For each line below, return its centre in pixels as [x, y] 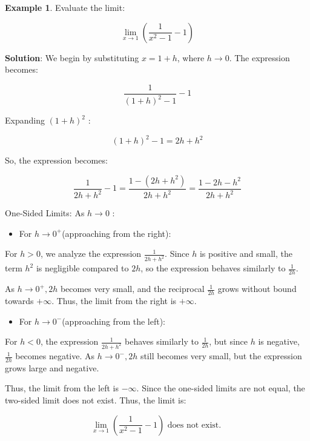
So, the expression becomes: [56, 160]
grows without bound [257, 289]
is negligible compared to [82, 268]
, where [191, 57]
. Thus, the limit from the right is [114, 300]
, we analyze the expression [91, 254]
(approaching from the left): [114, 321]
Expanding [25, 120]
